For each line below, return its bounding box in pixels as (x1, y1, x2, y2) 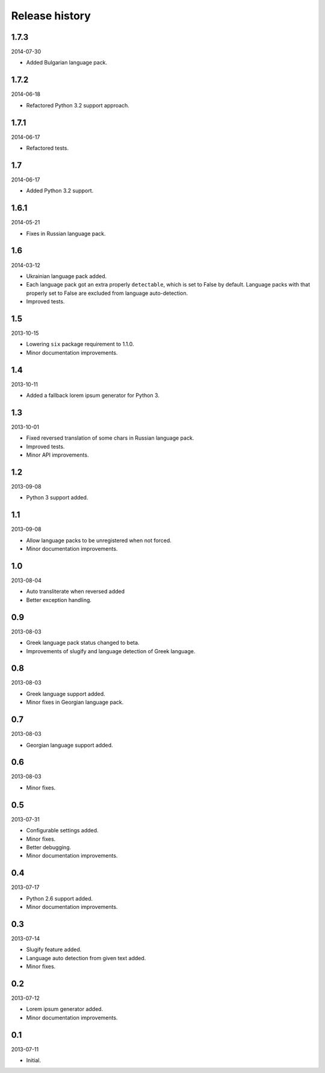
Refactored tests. (26, 145, 69, 152)
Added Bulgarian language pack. (26, 59, 108, 66)
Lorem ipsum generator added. (26, 1005, 104, 1013)
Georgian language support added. (26, 741, 114, 749)
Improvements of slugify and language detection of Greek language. (26, 647, 196, 654)
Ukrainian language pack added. (26, 272, 107, 280)
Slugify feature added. (26, 946, 82, 953)
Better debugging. (26, 843, 72, 850)
